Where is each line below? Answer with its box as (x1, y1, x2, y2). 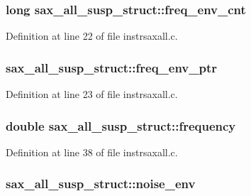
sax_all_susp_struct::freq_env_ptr (6, 58, 218, 76)
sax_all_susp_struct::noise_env (6, 175, 196, 192)
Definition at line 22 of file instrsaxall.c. (6, 28, 178, 43)
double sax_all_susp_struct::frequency (6, 116, 236, 134)
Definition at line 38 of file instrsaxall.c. (6, 144, 178, 159)
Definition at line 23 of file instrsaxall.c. (6, 87, 178, 102)
